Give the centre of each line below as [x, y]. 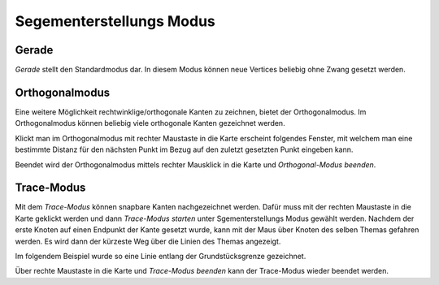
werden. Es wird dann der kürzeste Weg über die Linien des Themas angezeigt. [148, 241]
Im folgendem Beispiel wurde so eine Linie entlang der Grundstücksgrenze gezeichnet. [161, 256]
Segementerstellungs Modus [115, 21]
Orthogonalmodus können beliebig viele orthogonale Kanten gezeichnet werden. [150, 123]
